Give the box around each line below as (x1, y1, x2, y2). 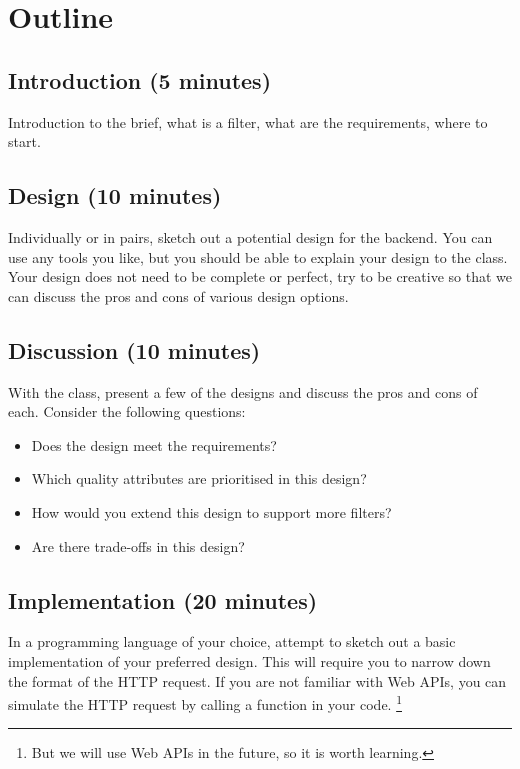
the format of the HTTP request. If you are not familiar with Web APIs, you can (8, 670, 507, 691)
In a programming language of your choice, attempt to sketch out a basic (8, 631, 456, 652)
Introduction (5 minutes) (8, 64, 272, 95)
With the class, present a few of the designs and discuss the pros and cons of (8, 381, 478, 402)
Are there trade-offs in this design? (31, 535, 245, 556)
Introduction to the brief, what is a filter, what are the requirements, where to (8, 111, 488, 132)
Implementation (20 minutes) (8, 584, 318, 615)
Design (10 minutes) (8, 180, 222, 211)
